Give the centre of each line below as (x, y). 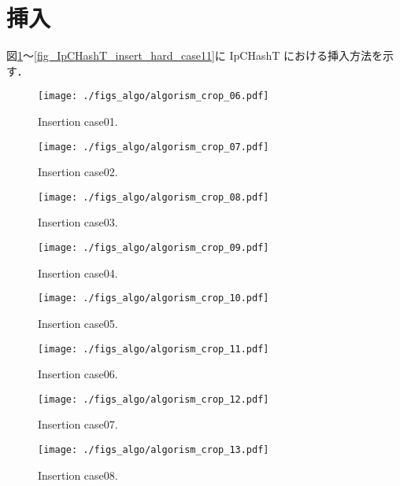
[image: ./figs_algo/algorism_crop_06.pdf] (154, 96)
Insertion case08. (78, 475)
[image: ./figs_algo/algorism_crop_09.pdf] (154, 248)
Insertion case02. (78, 172)
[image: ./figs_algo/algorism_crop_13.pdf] (154, 450)
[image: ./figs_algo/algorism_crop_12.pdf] (154, 399)
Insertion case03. (78, 222)
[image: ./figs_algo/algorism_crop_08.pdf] (154, 197)
